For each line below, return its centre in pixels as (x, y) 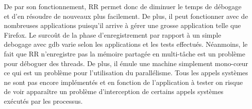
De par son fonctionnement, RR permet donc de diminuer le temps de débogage (123, 6)
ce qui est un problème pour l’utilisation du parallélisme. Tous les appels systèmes (126, 73)
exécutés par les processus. (43, 101)
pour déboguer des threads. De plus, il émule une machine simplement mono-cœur (126, 63)
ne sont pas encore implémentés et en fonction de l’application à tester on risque (124, 82)
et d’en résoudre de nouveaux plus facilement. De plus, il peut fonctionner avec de (126, 16)
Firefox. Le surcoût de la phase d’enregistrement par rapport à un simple (113, 34)
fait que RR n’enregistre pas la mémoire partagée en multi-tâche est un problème (125, 53)
